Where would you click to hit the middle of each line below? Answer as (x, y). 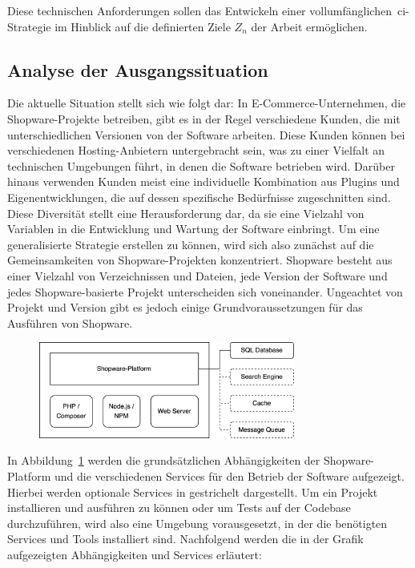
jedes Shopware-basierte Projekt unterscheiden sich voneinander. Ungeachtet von (205, 291)
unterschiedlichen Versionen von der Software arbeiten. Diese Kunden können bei (206, 134)
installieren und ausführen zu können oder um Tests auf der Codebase (179, 508)
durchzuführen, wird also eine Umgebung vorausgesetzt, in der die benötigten (197, 523)
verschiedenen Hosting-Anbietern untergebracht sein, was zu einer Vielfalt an (196, 150)
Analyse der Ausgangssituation (138, 69)
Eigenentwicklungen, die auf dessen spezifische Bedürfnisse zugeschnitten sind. (199, 197)
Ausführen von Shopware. (70, 322)
